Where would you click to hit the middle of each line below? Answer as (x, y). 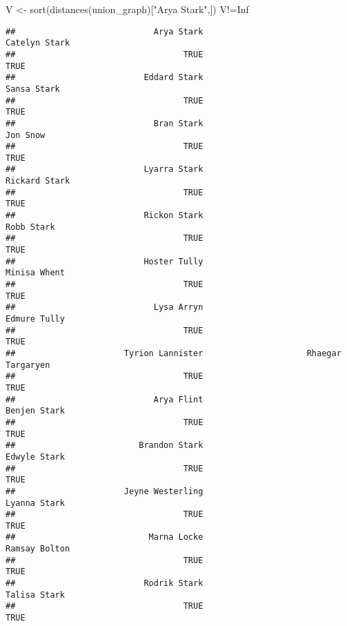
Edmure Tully (35, 319)
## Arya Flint (105, 399)
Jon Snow (26, 135)
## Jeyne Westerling (105, 491)
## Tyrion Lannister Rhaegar (173, 353)
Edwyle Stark (35, 457)
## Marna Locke (105, 537)
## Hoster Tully (105, 261)
